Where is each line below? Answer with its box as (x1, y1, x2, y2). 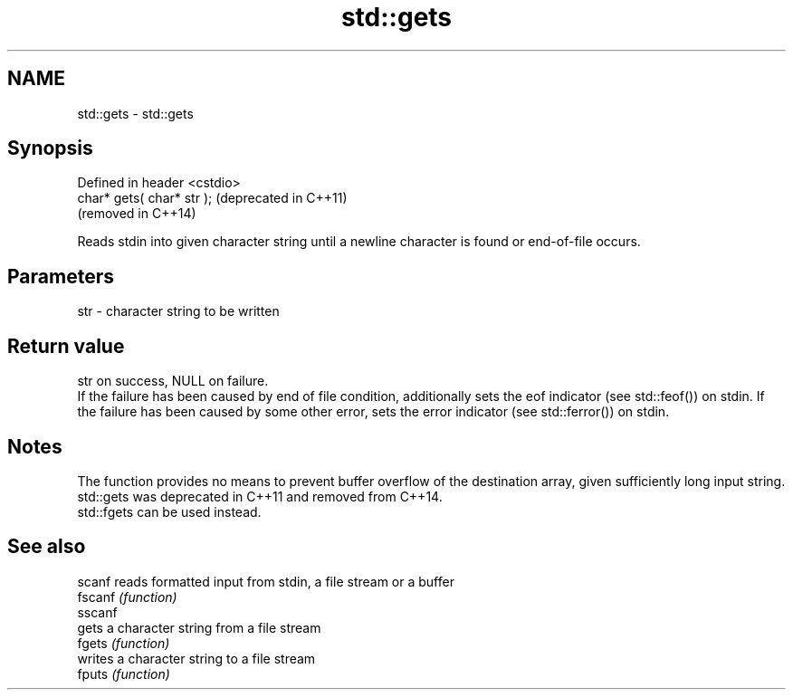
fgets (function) (77, 635, 170, 651)
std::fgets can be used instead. (77, 503, 262, 520)
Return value (7, 334, 125, 358)
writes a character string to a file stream (77, 650, 316, 666)
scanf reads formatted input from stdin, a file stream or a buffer (77, 573, 454, 589)
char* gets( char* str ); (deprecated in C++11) (77, 190, 348, 206)
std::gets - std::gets (77, 105, 194, 121)
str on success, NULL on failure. (77, 373, 269, 389)
